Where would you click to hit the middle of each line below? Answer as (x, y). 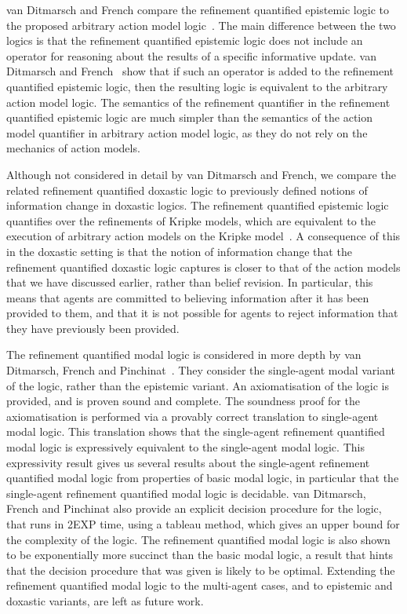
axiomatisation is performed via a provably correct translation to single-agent (193, 416)
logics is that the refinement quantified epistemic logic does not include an (185, 40)
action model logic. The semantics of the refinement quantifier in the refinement (198, 102)
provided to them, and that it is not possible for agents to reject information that (202, 313)
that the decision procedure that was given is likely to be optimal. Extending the (201, 570)
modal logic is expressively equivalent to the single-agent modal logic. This (185, 447)
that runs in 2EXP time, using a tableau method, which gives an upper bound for (203, 524)
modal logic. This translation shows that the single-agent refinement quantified (196, 431)
